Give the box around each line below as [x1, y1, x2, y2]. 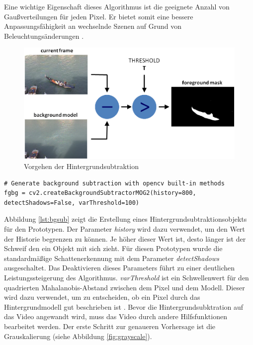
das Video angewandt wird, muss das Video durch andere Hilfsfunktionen [4, 311, 227, 322]
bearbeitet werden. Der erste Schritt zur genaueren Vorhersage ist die [4, 321, 216, 331]
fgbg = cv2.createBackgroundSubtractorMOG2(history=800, [4, 189, 196, 197]
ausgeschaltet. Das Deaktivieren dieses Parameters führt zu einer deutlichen [4, 262, 235, 273]
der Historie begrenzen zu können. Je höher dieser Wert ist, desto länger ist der [4, 233, 246, 244]
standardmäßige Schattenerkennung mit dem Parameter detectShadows [4, 253, 219, 263]
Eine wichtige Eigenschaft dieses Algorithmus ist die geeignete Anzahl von [4, 1, 230, 11]
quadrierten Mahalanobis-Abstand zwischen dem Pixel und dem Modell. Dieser [4, 282, 245, 292]
